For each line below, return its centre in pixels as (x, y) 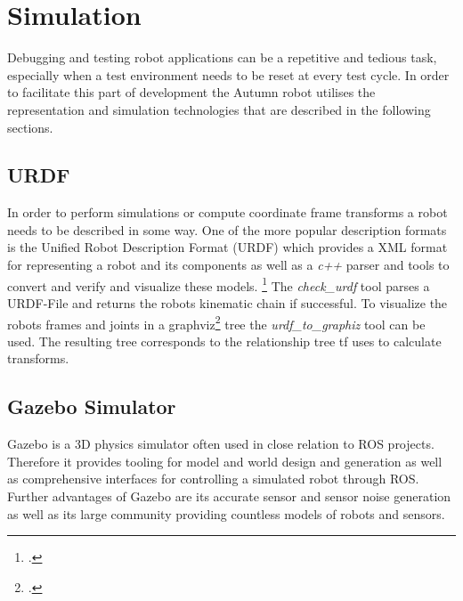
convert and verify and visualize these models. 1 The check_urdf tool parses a (219, 284)
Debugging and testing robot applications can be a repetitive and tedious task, (222, 57)
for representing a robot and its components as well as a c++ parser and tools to (228, 265)
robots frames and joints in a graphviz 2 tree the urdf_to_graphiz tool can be (216, 322)
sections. (30, 127)
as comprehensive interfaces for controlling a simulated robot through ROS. (213, 479)
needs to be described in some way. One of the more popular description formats (227, 229)
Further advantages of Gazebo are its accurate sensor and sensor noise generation (229, 495)
